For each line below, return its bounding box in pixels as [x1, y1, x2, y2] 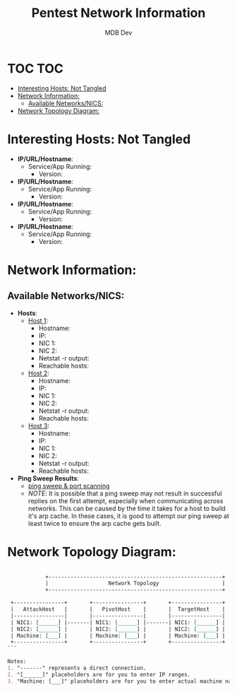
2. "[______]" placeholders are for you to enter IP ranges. [7, 671, 191, 678]
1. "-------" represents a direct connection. [7, 664, 147, 672]
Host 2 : [28, 369, 49, 377]
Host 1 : [28, 316, 49, 324]
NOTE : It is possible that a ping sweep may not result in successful [28, 489, 222, 498]
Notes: [7, 658, 27, 665]
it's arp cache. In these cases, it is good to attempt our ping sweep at [28, 511, 229, 520]
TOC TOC [7, 60, 63, 76]
